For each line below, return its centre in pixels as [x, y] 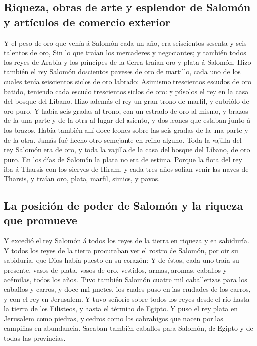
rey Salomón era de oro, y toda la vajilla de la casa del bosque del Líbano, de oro [127, 149]
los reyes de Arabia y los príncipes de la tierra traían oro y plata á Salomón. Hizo [128, 62]
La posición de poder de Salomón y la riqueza [124, 205]
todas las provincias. [35, 338]
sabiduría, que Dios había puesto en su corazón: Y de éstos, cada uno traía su [122, 260]
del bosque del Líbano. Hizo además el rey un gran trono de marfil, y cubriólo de [127, 101]
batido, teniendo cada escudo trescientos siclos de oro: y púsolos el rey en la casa [126, 91]
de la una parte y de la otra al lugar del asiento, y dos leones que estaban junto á [127, 120]
